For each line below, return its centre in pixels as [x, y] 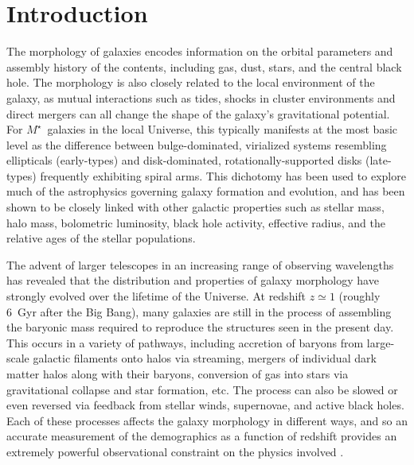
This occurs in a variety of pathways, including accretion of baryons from [185, 342]
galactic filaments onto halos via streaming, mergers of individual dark [205, 358]
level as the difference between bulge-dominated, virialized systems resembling [197, 144]
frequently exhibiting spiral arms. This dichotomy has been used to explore [223, 175]
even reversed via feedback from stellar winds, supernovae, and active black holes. [205, 405]
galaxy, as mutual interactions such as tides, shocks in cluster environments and [201, 97]
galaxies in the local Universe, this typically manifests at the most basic [223, 129]
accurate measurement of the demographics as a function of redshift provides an [202, 436]
